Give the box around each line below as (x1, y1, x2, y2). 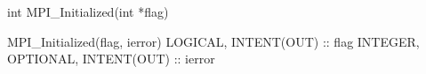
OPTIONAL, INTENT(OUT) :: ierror (7, 49, 215, 68)
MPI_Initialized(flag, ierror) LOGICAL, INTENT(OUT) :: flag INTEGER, (7, 32, 420, 50)
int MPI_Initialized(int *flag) (7, 3, 169, 20)
